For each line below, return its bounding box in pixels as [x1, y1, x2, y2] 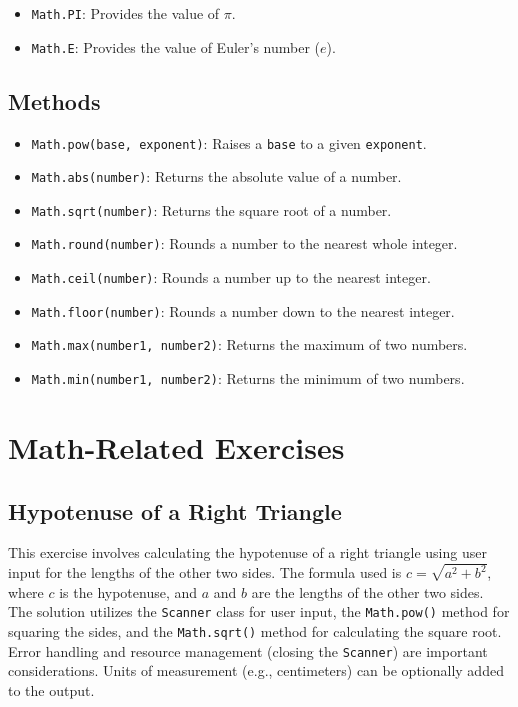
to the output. [8, 679, 95, 700]
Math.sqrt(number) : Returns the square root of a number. [31, 199, 392, 220]
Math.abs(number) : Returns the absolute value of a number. [31, 166, 402, 187]
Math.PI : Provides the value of [31, 3, 220, 23]
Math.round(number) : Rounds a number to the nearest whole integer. [31, 233, 458, 254]
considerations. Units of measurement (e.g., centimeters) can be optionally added [8, 660, 504, 681]
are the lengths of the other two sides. [251, 581, 484, 602]
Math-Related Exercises [8, 426, 345, 467]
